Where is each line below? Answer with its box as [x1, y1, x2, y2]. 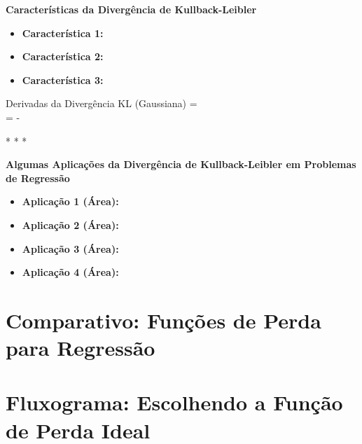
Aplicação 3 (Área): [22, 241, 119, 256]
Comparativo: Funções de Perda [6, 305, 321, 334]
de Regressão [6, 170, 70, 185]
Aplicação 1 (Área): [22, 194, 119, 209]
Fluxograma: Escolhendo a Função [6, 388, 343, 417]
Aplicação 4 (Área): [22, 265, 119, 279]
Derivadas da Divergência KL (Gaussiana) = [6, 96, 197, 111]
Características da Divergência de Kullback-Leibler [6, 2, 257, 16]
